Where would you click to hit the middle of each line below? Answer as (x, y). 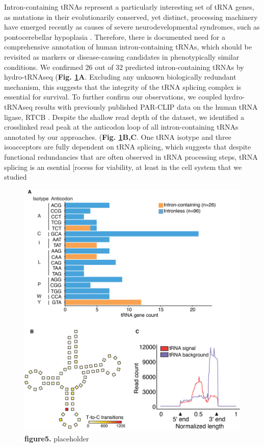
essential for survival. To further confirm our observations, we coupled (113, 97)
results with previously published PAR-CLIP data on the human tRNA (146, 106)
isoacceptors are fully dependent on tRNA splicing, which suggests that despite (128, 147)
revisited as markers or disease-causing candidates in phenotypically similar (122, 56)
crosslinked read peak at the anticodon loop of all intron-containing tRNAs (121, 127)
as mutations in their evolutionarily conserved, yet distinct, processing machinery (131, 17)
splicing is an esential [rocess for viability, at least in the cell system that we (123, 167)
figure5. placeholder (57, 438)
